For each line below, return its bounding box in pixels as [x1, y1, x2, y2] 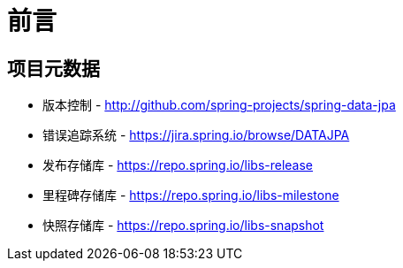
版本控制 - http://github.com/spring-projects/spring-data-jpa [42, 97, 396, 113]
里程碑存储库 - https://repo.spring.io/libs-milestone [42, 188, 339, 203]
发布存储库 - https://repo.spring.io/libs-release [42, 157, 314, 173]
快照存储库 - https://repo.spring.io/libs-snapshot [42, 218, 324, 234]
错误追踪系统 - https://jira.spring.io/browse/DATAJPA [42, 127, 350, 143]
